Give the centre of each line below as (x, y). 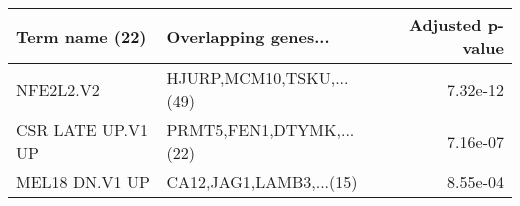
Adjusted (445, 24)
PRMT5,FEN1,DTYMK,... (260, 129)
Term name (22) (81, 36)
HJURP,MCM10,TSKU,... (257, 77)
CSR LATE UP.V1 (82, 129)
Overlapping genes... (248, 36)
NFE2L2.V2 (58, 89)
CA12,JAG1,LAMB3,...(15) (262, 181)
